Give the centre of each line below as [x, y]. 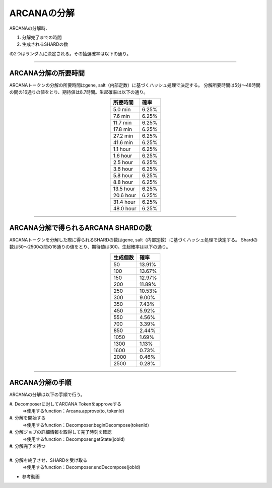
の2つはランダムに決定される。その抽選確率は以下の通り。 [70, 53]
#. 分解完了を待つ [27, 446]
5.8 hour [123, 176]
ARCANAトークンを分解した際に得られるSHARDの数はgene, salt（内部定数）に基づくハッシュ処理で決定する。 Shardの [133, 239]
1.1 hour [122, 149]
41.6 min [123, 142]
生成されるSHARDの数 [45, 44]
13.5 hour [124, 189]
